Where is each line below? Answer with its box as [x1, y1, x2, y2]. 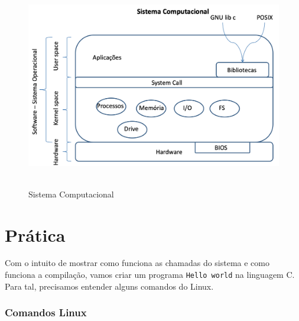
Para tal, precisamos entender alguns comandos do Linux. [5, 280, 214, 292]
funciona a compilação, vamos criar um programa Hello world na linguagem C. [5, 268, 295, 281]
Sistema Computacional [28, 187, 114, 200]
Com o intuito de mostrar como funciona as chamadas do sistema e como [5, 257, 269, 269]
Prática [5, 222, 66, 247]
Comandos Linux [5, 305, 87, 320]
